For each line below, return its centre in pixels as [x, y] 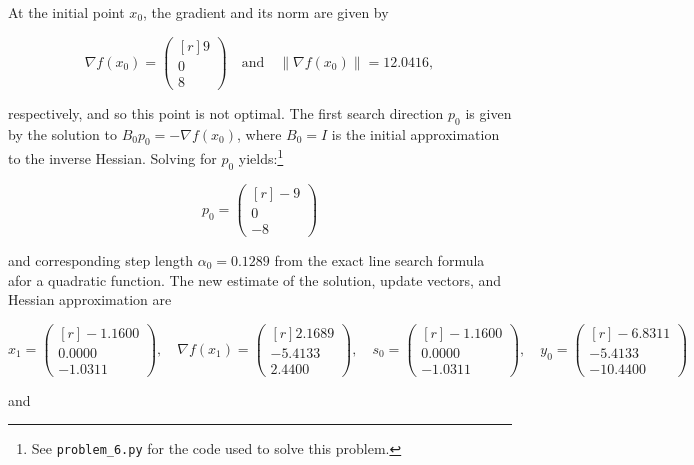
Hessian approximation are [90, 299]
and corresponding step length [100, 259]
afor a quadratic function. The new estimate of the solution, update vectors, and [255, 279]
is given [488, 112]
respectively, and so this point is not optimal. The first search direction [226, 112]
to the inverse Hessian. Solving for [112, 158]
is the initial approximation [415, 133]
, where [259, 133]
